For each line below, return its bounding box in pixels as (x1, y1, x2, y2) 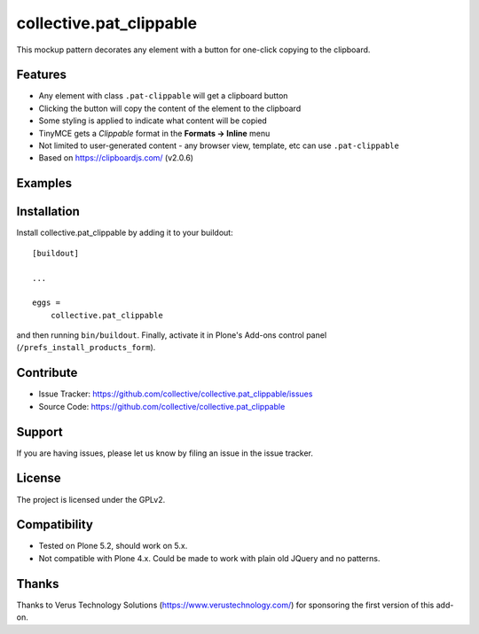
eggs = (32, 298, 61, 308)
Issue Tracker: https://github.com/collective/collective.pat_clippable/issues (38, 388, 313, 399)
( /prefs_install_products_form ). (16, 342, 156, 353)
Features (16, 67, 67, 82)
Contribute (16, 365, 78, 380)
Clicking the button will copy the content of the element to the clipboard (38, 103, 302, 113)
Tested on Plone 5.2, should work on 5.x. (38, 541, 188, 552)
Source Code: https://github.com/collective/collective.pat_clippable (38, 401, 286, 411)
